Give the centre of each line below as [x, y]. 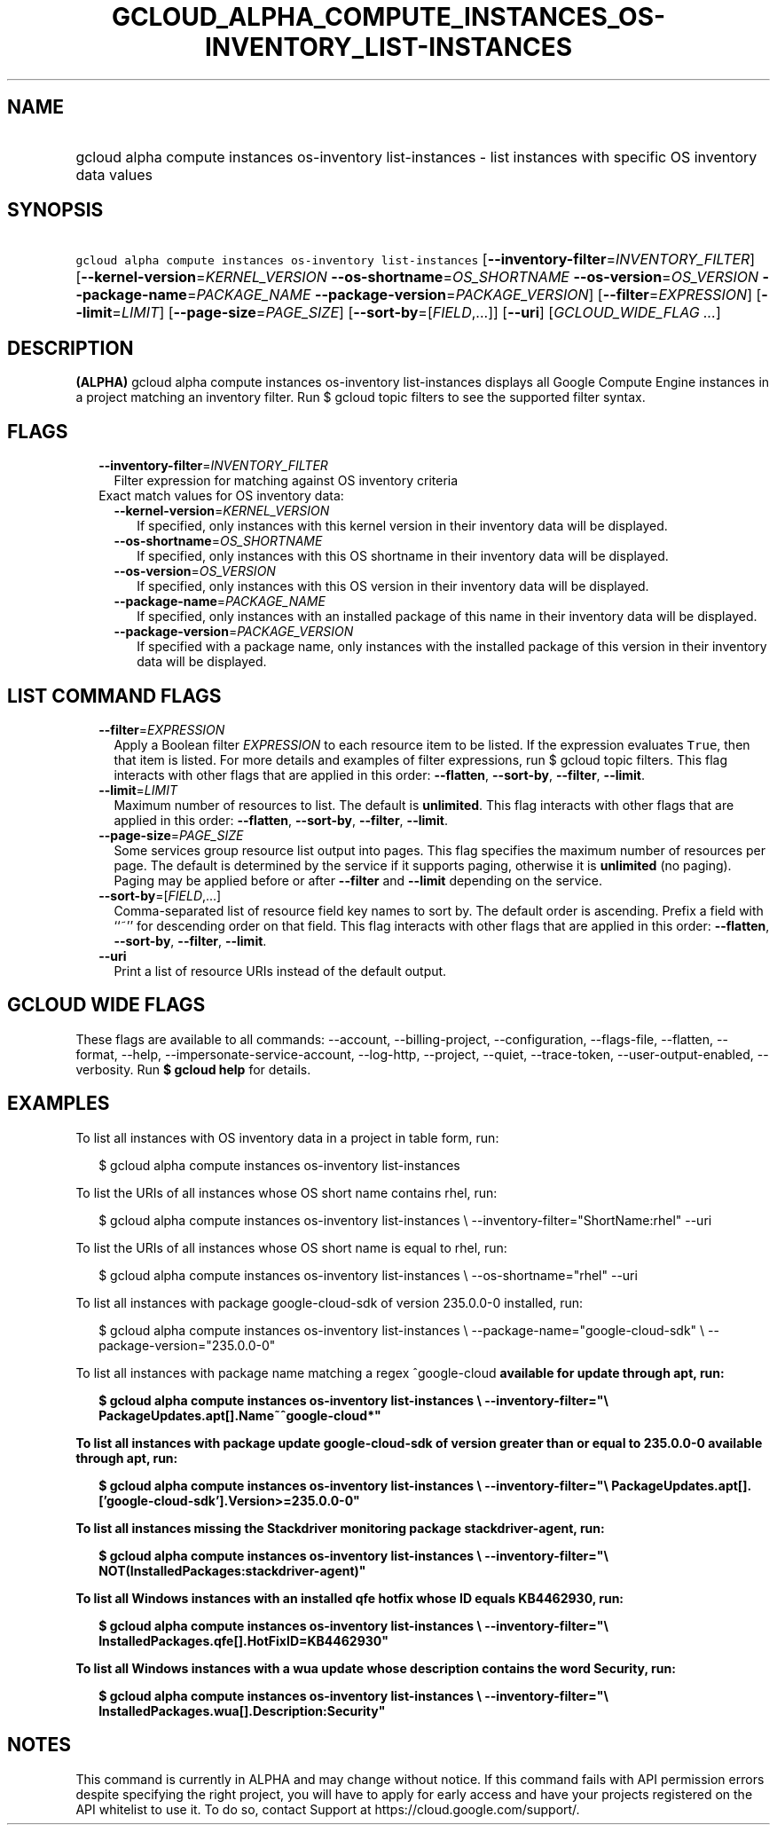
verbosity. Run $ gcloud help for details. [193, 1069]
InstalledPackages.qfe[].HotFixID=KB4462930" [243, 1640]
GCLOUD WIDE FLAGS [106, 1005]
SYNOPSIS [55, 210]
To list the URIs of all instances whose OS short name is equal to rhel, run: [291, 1247]
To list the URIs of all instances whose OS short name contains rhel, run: [286, 1192]
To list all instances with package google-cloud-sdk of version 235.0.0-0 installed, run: [330, 1302]
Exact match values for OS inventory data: [221, 496]
